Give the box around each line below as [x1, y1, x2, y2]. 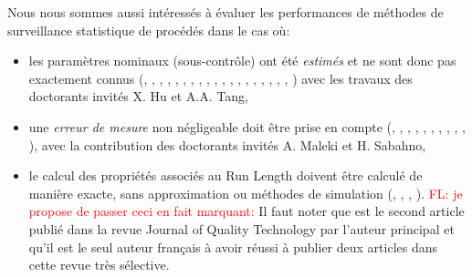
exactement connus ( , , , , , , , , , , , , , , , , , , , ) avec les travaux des [28, 68, 413, 87]
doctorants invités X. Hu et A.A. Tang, [28, 87, 248, 106]
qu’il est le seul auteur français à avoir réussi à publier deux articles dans [28, 237, 438, 256]
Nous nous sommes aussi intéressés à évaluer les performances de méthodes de [7, 3, 444, 21]
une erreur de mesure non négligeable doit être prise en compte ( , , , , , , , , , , [28, 117, 466, 136]
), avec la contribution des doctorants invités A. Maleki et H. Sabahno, [28, 135, 426, 154]
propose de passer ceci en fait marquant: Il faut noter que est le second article [28, 201, 465, 221]
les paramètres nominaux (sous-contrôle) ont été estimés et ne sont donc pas [28, 51, 456, 70]
